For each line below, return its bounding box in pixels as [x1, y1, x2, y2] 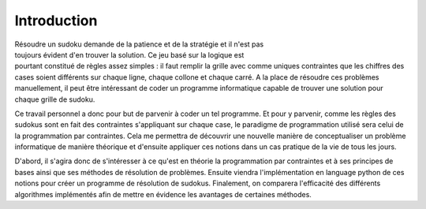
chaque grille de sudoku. [14, 95, 95, 104]
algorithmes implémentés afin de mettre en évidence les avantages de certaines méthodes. [14, 189, 312, 199]
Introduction [14, 12, 98, 29]
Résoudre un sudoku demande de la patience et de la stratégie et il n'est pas [14, 39, 264, 49]
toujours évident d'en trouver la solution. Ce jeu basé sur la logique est [14, 50, 245, 59]
